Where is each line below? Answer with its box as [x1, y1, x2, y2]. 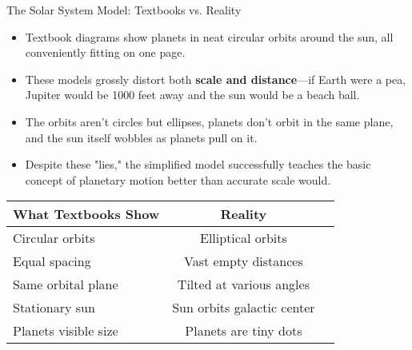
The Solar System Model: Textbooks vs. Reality [6, 2, 242, 18]
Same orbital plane [13, 275, 118, 294]
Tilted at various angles [177, 275, 310, 294]
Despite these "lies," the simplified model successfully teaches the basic [25, 156, 371, 173]
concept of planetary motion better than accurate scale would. [25, 171, 331, 188]
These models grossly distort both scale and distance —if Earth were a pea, [25, 70, 406, 87]
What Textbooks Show [13, 205, 160, 224]
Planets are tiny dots [185, 321, 302, 340]
